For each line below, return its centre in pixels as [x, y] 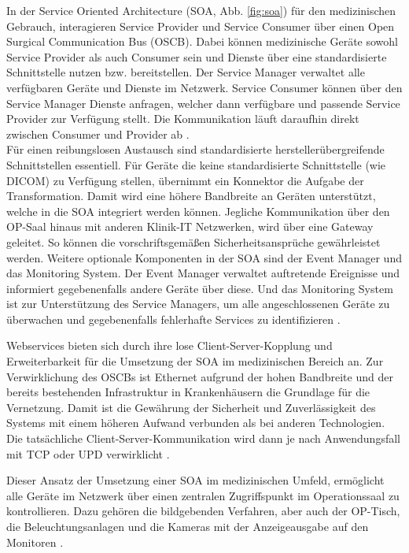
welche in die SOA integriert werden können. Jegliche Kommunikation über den [198, 211]
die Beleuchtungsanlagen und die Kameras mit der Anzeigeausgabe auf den [188, 526]
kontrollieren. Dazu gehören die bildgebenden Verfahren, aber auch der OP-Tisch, [203, 511]
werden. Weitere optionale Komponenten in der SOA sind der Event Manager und [204, 257]
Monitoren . [35, 542]
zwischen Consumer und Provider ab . [98, 134]
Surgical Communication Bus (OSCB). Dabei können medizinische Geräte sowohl [202, 41]
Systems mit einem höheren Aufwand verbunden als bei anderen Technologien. [196, 423]
